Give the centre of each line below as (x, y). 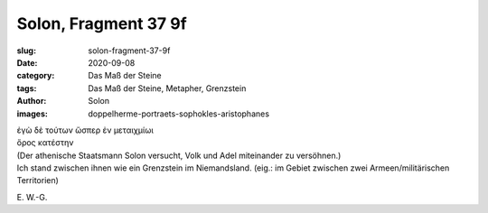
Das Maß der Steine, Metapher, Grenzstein (167, 88)
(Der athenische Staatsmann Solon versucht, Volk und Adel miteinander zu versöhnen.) (179, 155)
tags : (27, 88)
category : (36, 76)
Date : (27, 62)
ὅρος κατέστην (45, 143)
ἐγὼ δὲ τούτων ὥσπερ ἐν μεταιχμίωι (85, 130)
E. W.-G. (32, 197)
